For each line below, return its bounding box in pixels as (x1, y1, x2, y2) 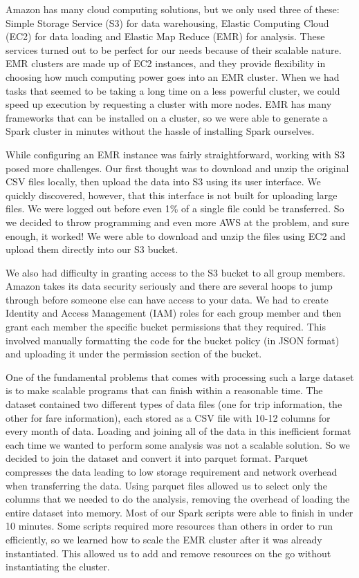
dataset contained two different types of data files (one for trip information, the (6, 397, 342, 411)
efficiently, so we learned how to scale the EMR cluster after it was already (6, 532, 322, 546)
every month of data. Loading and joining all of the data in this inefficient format (6, 424, 351, 438)
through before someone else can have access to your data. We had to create (6, 292, 329, 306)
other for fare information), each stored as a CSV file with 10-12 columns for (6, 410, 331, 425)
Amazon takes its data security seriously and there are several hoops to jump (6, 279, 333, 293)
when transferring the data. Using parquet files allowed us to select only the (6, 478, 327, 492)
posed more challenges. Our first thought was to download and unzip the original (6, 160, 349, 175)
